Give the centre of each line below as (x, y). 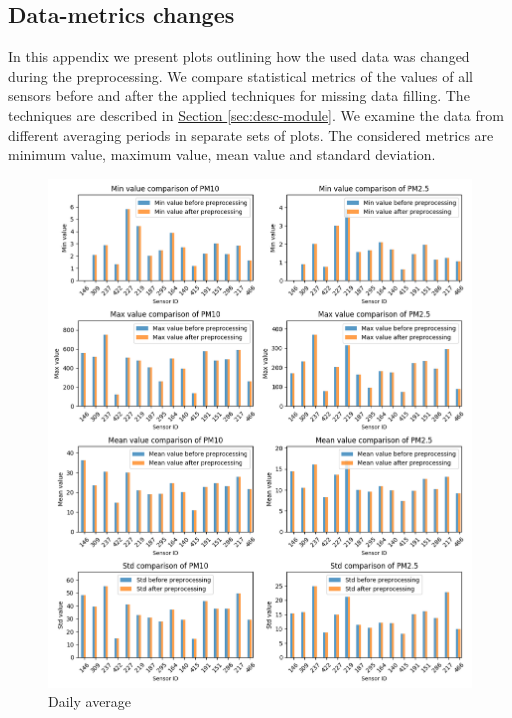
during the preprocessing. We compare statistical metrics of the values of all (240, 75)
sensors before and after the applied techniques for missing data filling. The (239, 95)
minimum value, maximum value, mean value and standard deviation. (222, 154)
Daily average (90, 701)
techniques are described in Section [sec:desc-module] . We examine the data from (256, 114)
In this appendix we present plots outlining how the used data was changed (239, 56)
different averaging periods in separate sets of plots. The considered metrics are (251, 134)
